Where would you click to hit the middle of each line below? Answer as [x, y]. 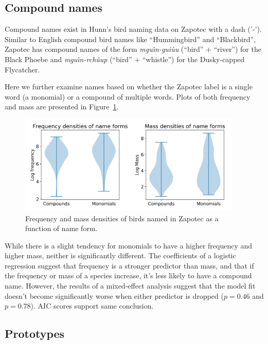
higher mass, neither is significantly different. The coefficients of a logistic [120, 255]
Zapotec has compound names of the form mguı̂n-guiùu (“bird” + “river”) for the [133, 49]
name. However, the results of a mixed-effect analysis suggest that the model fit [130, 286]
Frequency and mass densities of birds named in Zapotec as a [122, 218]
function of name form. [61, 228]
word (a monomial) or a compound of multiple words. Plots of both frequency [128, 96]
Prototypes [35, 333]
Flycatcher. [22, 69]
